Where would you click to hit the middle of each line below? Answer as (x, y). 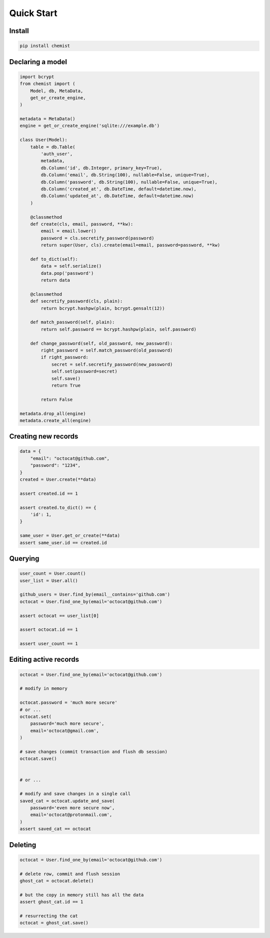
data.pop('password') (67, 273)
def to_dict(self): (54, 259)
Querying (24, 558)
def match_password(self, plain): (72, 322)
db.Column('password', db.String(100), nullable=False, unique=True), (129, 182)
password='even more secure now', (72, 808)
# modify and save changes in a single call (75, 794)
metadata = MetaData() (47, 119)
